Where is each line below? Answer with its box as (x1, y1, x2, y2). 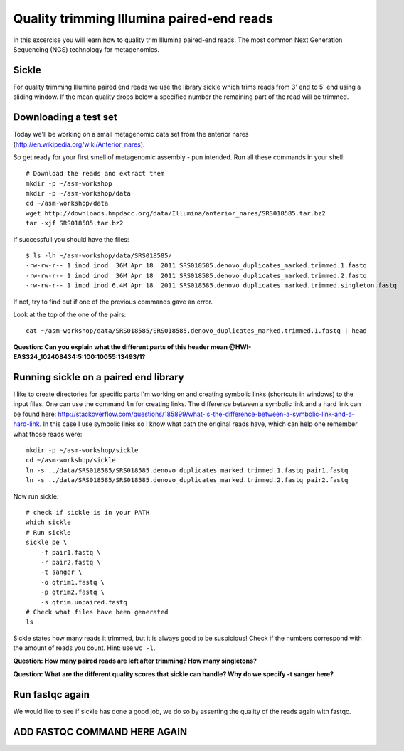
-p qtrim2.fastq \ (40, 588, 105, 597)
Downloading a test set (13, 111, 117, 124)
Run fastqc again (13, 688, 90, 701)
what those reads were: (13, 430, 83, 438)
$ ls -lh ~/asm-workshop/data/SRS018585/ (26, 252, 172, 260)
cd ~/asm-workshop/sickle (26, 456, 117, 464)
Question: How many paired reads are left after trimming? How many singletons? (13, 656, 257, 665)
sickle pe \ (26, 538, 68, 547)
